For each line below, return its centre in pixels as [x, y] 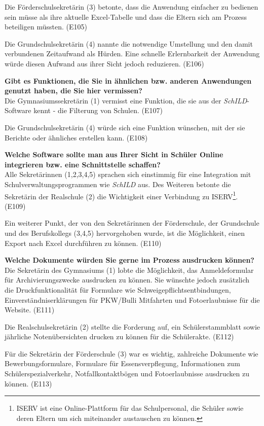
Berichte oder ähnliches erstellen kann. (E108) [76, 137]
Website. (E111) [30, 310]
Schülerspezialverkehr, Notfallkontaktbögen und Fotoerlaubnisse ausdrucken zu [127, 374]
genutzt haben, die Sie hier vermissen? [73, 91]
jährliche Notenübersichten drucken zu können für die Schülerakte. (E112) [119, 336]
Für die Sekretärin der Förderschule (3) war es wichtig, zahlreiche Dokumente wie [131, 353]
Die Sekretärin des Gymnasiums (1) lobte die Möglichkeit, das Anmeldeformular [129, 270]
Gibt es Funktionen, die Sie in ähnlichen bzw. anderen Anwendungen [128, 80]
